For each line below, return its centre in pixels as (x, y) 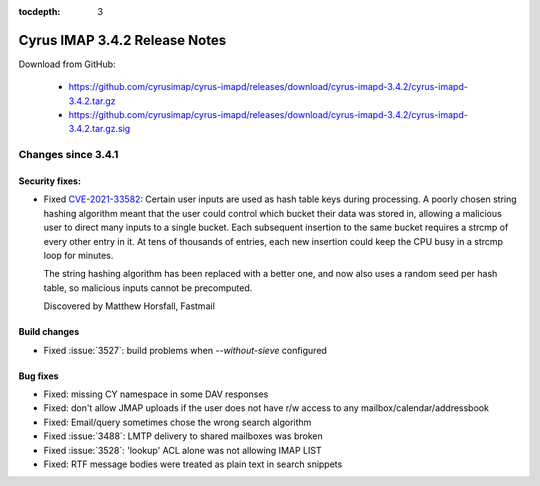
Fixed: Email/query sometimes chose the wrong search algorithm (177, 422)
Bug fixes (38, 376)
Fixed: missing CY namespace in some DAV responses (156, 394)
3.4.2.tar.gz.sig (99, 129)
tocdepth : (39, 11)
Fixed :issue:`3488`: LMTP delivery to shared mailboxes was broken (183, 436)
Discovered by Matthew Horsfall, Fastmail (129, 306)
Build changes (49, 332)
